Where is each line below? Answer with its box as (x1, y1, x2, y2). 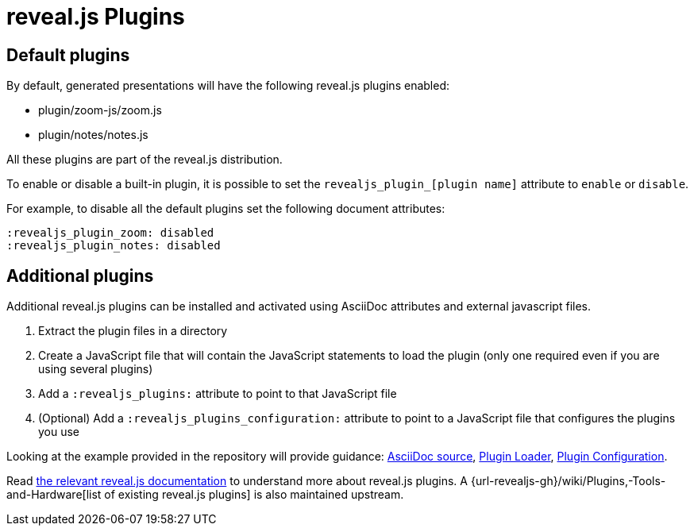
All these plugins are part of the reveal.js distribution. (6, 152, 283, 167)
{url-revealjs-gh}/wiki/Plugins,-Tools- (470, 474, 666, 488)
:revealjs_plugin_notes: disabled (6, 239, 221, 253)
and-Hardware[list (6, 488, 102, 502)
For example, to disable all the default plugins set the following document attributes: (6, 202, 445, 216)
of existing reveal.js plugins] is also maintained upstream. (104, 488, 404, 502)
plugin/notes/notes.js (38, 128, 148, 142)
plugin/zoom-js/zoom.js (38, 103, 162, 118)
